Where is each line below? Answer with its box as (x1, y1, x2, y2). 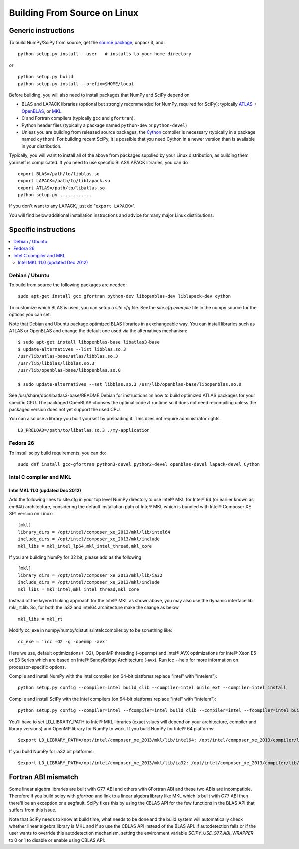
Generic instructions (9, 26, 75, 35)
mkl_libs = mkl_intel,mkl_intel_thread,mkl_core (18, 586, 139, 592)
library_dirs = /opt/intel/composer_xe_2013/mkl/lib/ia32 (18, 572, 163, 578)
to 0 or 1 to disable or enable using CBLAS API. (9, 837, 105, 843)
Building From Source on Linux (9, 7, 139, 18)
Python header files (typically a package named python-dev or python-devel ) (21, 122, 187, 128)
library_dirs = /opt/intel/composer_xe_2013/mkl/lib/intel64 (18, 529, 170, 535)
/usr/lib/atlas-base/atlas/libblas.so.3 (18, 353, 118, 359)
